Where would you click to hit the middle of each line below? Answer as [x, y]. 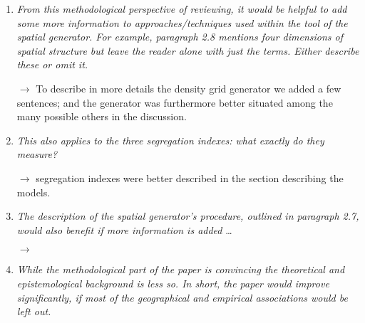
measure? [37, 154]
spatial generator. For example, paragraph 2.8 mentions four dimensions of [180, 37]
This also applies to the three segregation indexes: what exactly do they [170, 140]
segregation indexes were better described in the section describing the [190, 178]
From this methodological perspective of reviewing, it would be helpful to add [182, 9]
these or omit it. [52, 64]
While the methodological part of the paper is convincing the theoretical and [181, 269]
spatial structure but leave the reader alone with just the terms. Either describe [188, 50]
